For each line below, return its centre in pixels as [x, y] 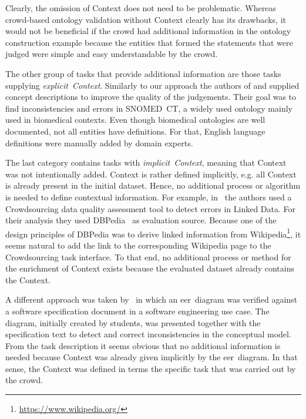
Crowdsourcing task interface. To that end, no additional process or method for [148, 257]
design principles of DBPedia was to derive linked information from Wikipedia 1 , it [153, 233]
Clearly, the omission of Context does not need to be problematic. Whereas [141, 8]
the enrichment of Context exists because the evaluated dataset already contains [150, 268]
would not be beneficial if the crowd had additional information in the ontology [148, 31]
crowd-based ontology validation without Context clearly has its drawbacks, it [146, 19]
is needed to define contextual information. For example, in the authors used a [149, 197]
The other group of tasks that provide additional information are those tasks [143, 73]
